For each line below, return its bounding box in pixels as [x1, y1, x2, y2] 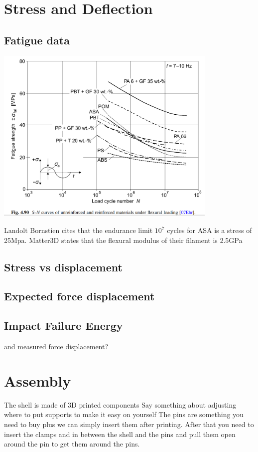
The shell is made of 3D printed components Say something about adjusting [4, 399, 237, 410]
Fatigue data [4, 32, 70, 47]
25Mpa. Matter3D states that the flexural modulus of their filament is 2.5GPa [4, 234, 243, 245]
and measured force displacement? [4, 341, 109, 352]
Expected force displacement [4, 288, 155, 304]
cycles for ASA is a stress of [167, 225, 252, 235]
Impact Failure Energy [4, 318, 123, 333]
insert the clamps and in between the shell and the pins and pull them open [4, 429, 236, 439]
